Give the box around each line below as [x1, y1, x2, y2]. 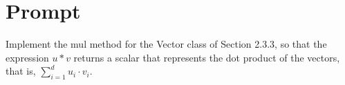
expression [6, 50, 49, 64]
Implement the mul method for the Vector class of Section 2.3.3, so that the [6, 37, 327, 51]
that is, [6, 64, 36, 78]
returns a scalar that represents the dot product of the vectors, [73, 50, 340, 64]
